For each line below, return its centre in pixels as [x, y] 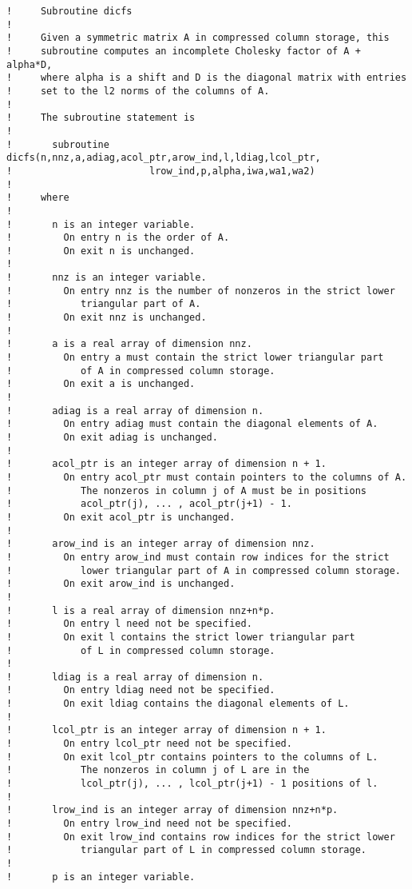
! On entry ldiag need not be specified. [141, 690]
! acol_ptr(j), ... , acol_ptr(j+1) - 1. [149, 504]
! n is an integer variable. [101, 224]
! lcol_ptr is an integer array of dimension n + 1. [166, 730]
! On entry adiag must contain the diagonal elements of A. [192, 424]
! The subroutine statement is [101, 118]
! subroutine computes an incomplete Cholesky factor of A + [184, 51]
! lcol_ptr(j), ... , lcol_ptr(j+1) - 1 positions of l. [192, 784]
